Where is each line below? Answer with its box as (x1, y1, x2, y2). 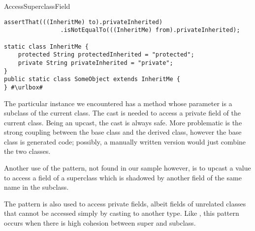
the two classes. (4, 146, 51, 156)
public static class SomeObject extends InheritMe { (4, 76, 180, 83)
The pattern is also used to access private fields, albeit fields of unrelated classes (4, 198, 246, 208)
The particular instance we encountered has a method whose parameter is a (4, 98, 232, 108)
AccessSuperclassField (4, 1, 70, 11)
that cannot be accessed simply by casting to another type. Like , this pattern (4, 208, 239, 218)
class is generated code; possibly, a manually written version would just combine (4, 136, 246, 146)
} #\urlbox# (4, 84, 43, 91)
